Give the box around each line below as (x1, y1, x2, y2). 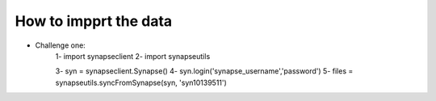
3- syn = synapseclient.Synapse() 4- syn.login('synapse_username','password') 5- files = (55, 66, 354, 76)
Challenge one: (35, 40, 86, 50)
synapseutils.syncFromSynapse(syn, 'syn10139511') (55, 78, 228, 87)
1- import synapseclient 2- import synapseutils (55, 51, 211, 61)
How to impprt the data (15, 12, 173, 30)
